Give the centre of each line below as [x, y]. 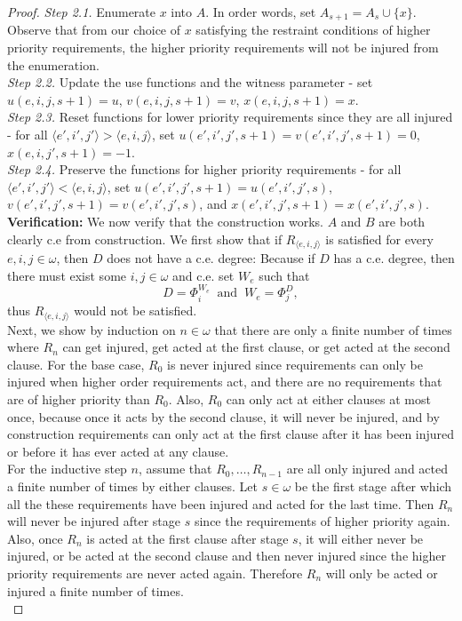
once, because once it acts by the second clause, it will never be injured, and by [223, 416]
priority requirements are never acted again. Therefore [155, 573]
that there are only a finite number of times [333, 329]
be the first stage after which [373, 486]
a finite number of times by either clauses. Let [133, 486]
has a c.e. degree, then [394, 258]
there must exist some [67, 275]
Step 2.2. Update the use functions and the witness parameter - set [190, 82]
